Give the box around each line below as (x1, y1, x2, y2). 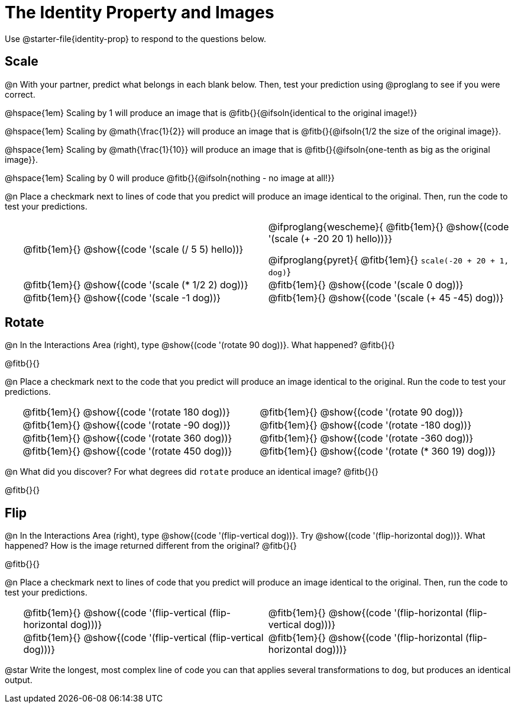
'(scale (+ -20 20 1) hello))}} (268, 232, 393, 244)
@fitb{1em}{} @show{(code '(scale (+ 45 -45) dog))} (268, 291, 504, 304)
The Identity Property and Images (5, 2, 274, 22)
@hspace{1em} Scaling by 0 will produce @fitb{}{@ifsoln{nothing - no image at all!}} (5, 172, 335, 183)
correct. (5, 89, 35, 99)
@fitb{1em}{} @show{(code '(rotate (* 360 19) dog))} (260, 445, 496, 458)
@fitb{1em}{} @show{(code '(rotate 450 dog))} (22, 445, 232, 458)
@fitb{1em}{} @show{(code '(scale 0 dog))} (268, 278, 464, 291)
